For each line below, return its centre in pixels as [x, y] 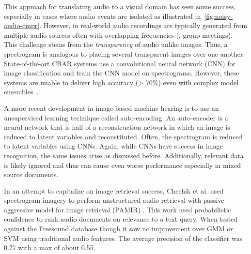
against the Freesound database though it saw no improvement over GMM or [118, 229]
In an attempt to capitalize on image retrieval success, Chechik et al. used [114, 190]
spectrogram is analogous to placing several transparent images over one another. [125, 53]
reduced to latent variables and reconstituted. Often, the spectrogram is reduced [123, 136]
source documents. [31, 174]
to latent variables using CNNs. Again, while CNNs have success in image [113, 146]
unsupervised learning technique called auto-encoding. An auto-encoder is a [116, 117]
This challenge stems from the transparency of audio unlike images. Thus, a [116, 44]
